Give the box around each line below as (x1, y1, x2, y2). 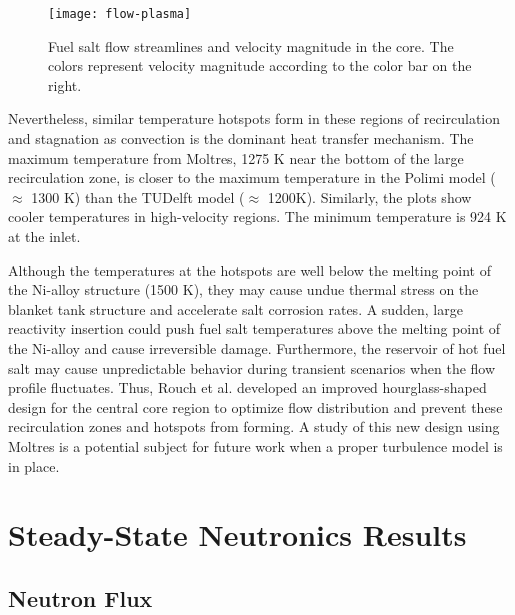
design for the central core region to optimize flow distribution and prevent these (8, 396, 503, 417)
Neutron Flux (8, 582, 153, 613)
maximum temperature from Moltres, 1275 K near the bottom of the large (8, 147, 464, 168)
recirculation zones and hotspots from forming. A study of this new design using (8, 416, 500, 437)
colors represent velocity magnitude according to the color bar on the (48, 55, 472, 76)
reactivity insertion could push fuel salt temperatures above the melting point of (8, 318, 501, 339)
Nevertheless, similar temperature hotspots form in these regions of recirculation (8, 108, 500, 129)
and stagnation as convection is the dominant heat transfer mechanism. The (8, 128, 474, 149)
